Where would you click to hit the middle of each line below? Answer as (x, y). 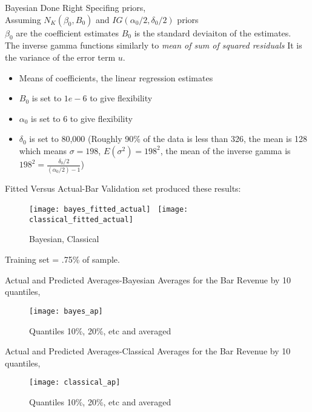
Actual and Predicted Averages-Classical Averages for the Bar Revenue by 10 (148, 351)
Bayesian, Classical (64, 239)
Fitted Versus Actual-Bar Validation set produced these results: (123, 188)
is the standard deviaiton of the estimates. (213, 32)
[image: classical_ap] (75, 383)
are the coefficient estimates (67, 32)
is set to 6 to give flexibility (82, 118)
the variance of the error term (60, 57)
